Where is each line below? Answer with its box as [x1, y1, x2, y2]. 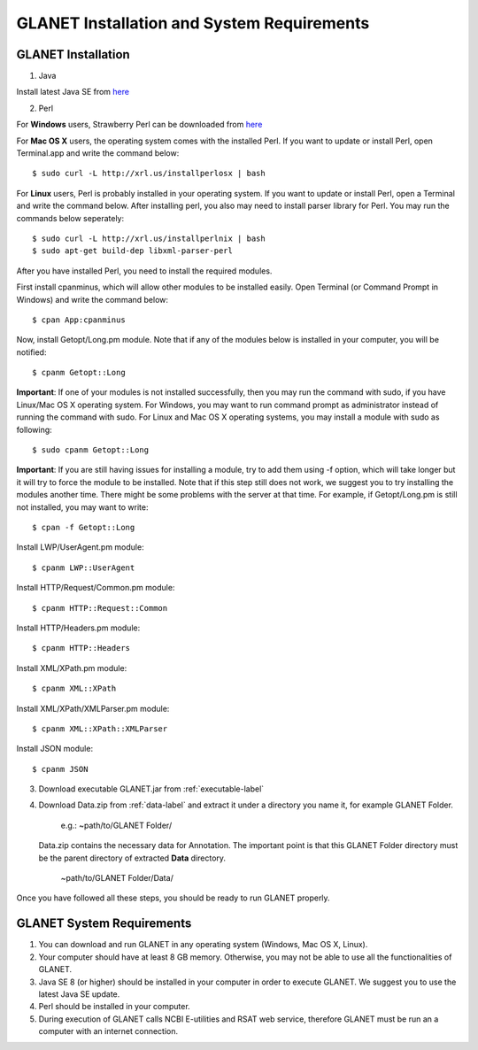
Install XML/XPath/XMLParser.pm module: [16, 703, 170, 714]
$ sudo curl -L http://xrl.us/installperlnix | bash [32, 233, 266, 243]
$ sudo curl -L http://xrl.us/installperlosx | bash [32, 168, 266, 179]
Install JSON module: [16, 744, 93, 754]
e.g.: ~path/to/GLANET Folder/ [60, 820, 173, 830]
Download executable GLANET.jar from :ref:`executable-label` [38, 784, 265, 794]
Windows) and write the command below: [16, 294, 168, 305]
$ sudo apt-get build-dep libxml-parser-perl [32, 246, 234, 256]
